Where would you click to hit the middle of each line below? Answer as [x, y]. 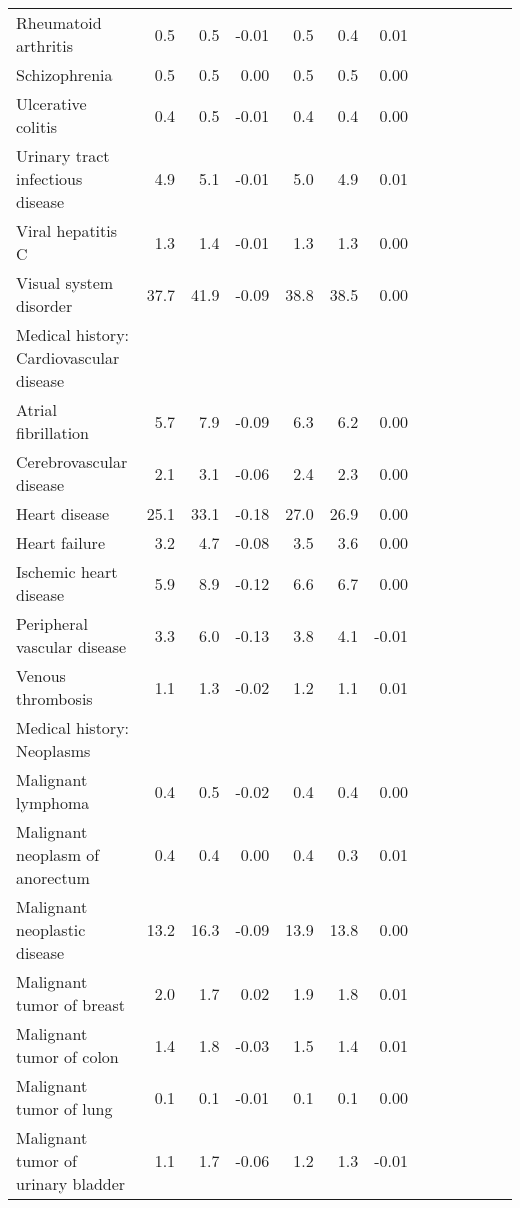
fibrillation [52, 432]
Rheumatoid [59, 22]
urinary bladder [71, 1183]
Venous [41, 675]
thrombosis [54, 698]
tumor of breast [71, 1004]
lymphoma [53, 802]
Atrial [36, 409]
